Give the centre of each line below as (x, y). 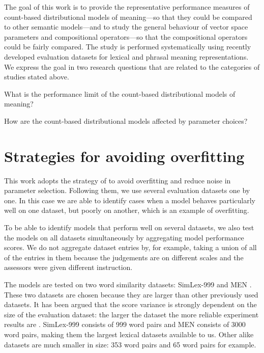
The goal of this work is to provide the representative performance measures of (127, 7)
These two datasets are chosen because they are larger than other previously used (131, 294)
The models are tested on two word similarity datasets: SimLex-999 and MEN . (128, 284)
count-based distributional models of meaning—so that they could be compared (128, 17)
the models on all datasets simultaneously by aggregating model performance (124, 237)
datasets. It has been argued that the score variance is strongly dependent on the (130, 304)
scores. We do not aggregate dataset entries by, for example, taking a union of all (130, 247)
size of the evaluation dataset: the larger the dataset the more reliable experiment (131, 314)
